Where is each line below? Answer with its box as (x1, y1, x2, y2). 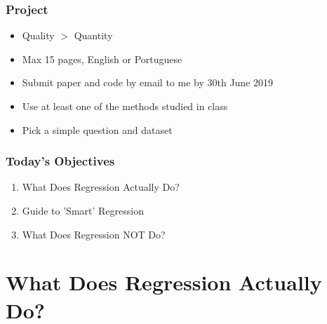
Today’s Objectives (6, 152, 115, 170)
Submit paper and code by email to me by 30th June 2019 (22, 75, 274, 90)
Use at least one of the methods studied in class (22, 99, 228, 113)
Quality (22, 28, 55, 43)
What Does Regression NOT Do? (22, 227, 166, 241)
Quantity (74, 28, 113, 43)
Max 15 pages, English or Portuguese (22, 51, 182, 66)
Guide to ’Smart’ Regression (22, 203, 144, 217)
